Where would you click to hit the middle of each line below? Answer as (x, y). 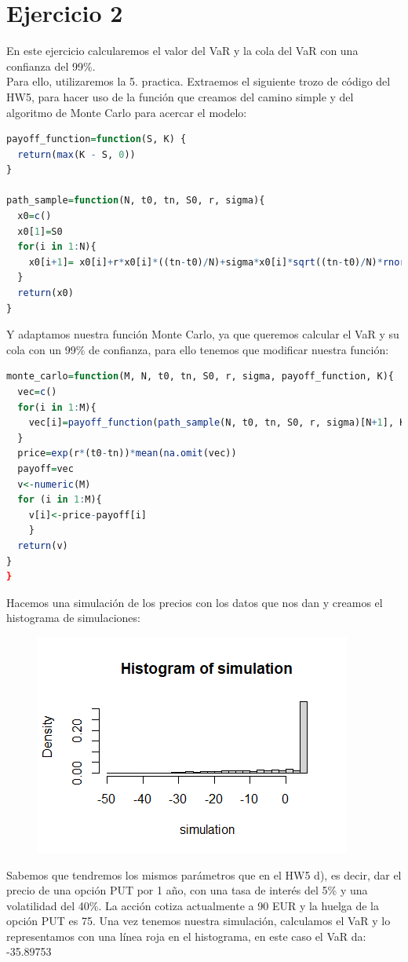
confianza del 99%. (51, 66)
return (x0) (46, 293)
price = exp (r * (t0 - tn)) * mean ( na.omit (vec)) (127, 454)
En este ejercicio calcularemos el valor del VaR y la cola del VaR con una (182, 51)
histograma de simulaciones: (73, 618)
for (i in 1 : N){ (57, 247)
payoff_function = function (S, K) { (97, 139)
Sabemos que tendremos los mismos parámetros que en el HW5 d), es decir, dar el (204, 874)
